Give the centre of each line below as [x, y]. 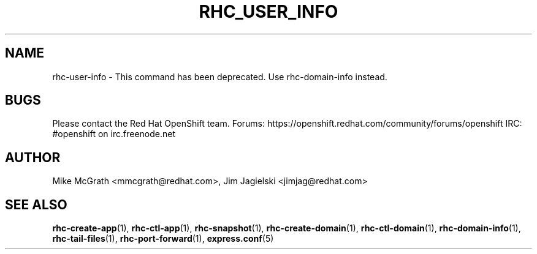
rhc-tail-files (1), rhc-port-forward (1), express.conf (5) [163, 239]
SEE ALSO [36, 204]
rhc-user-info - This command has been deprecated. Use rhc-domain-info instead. [220, 77]
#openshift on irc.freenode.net [114, 134]
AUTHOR [33, 157]
